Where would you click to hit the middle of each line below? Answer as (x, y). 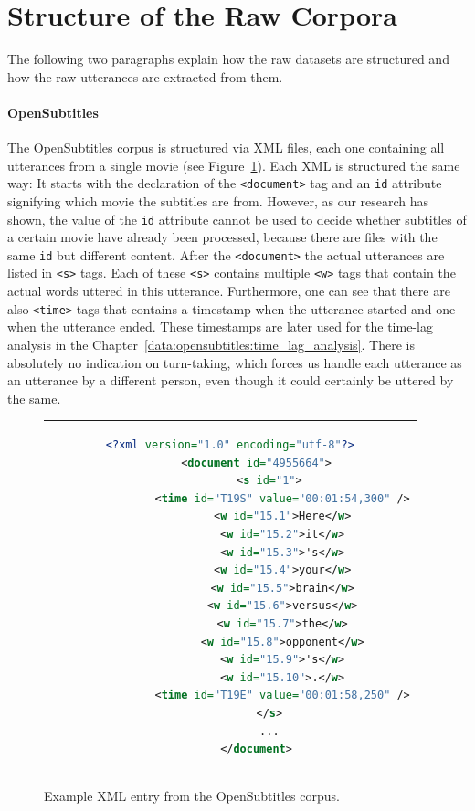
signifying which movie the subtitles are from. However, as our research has (218, 200)
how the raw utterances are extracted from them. (145, 76)
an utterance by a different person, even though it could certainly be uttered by (231, 380)
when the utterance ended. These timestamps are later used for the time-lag (220, 327)
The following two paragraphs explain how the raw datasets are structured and (228, 59)
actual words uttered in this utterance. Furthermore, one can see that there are (229, 291)
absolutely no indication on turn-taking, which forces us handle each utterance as (235, 362)
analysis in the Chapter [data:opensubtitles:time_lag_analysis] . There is (211, 344)
